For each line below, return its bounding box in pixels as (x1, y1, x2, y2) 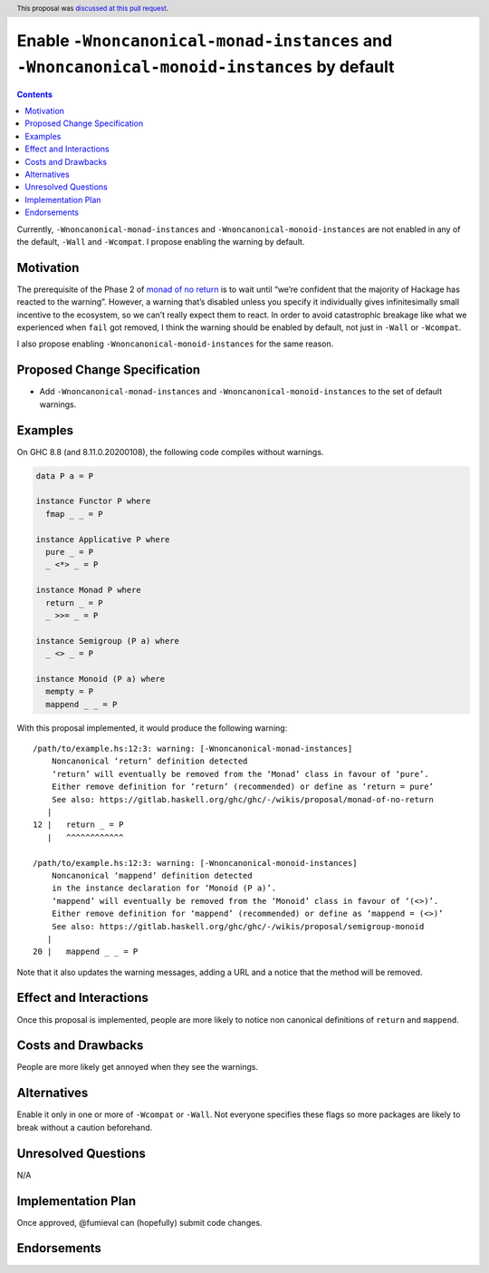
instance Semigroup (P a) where (35, 636, 180, 646)
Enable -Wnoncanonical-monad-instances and (16, 31, 393, 52)
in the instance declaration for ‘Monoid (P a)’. (51, 883, 276, 893)
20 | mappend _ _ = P (33, 947, 139, 957)
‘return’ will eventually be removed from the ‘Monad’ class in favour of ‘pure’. (51, 769, 429, 779)
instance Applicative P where (35, 534, 170, 544)
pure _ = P (45, 547, 94, 557)
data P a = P (35, 471, 94, 481)
